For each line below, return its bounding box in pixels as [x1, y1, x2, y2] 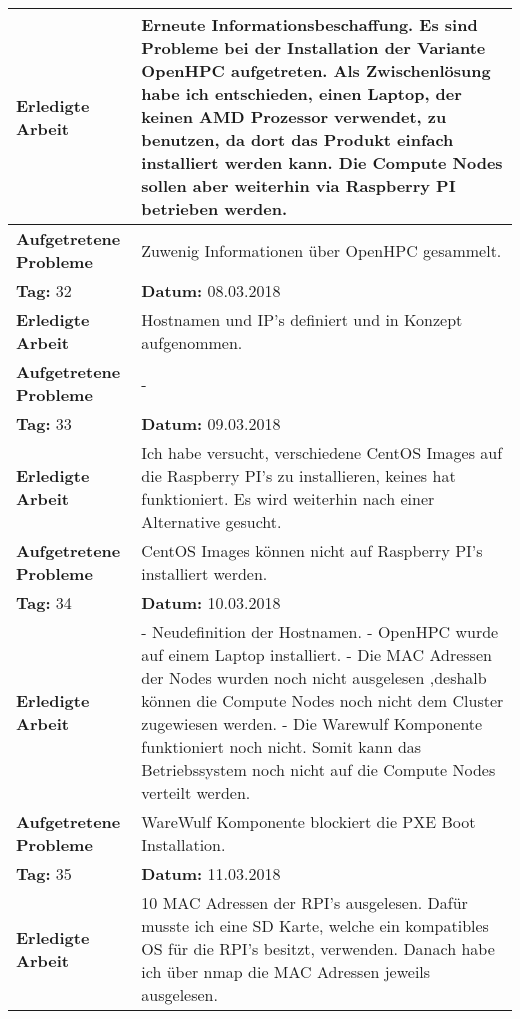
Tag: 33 [16, 412, 72, 435]
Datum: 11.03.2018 [141, 862, 281, 885]
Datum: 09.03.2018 [141, 412, 281, 435]
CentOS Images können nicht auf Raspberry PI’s [141, 539, 483, 562]
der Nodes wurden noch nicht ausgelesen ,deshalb [141, 666, 487, 689]
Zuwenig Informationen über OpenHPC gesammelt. [141, 238, 502, 262]
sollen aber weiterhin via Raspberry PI [141, 174, 456, 197]
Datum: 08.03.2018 [141, 279, 281, 302]
